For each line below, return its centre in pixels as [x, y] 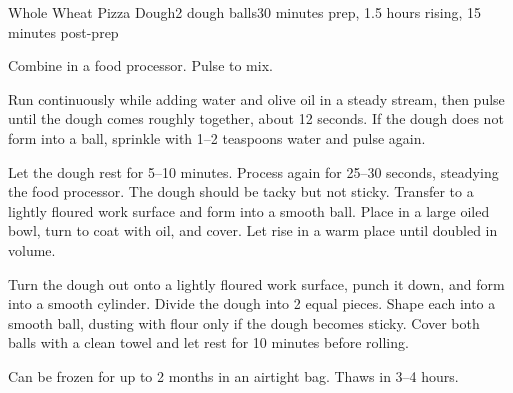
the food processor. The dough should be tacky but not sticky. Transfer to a [241, 191]
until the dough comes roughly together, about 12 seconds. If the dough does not [256, 118]
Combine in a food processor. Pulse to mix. [140, 65]
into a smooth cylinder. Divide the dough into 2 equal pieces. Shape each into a [252, 303]
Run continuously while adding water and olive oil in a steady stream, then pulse [256, 98]
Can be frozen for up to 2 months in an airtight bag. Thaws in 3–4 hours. [233, 375]
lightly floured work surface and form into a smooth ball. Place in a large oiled [249, 210]
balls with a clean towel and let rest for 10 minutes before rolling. [208, 342]
